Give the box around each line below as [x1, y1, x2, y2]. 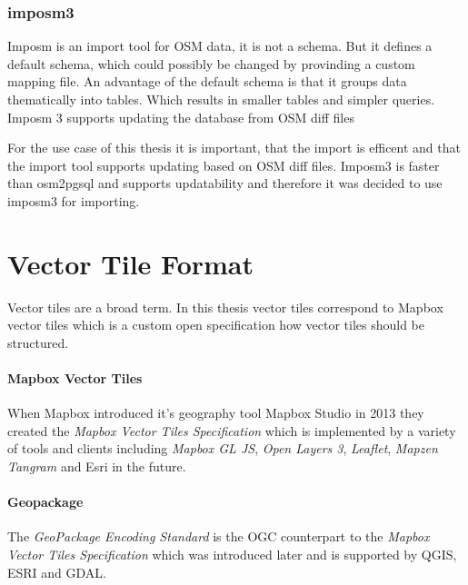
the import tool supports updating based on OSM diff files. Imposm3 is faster [7, 155, 440, 174]
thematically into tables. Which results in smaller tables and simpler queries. [7, 90, 435, 108]
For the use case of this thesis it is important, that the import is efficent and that [7, 138, 461, 157]
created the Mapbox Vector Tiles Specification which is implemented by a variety [7, 421, 456, 440]
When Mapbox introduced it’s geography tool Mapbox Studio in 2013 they [7, 403, 424, 422]
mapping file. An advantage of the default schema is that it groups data [7, 72, 407, 91]
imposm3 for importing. [7, 191, 140, 210]
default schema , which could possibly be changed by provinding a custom [7, 54, 415, 73]
